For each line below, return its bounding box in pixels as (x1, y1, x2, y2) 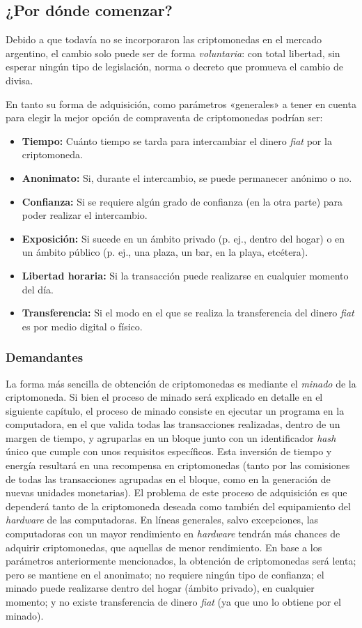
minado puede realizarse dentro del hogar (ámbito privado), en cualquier (6, 581, 315, 595)
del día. (22, 282, 54, 296)
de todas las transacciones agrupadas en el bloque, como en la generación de (6, 471, 331, 486)
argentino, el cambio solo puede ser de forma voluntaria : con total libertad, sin (6, 45, 340, 60)
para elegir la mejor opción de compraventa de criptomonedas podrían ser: (6, 110, 323, 125)
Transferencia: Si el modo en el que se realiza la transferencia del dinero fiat (22, 305, 354, 320)
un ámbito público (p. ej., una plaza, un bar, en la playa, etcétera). (22, 245, 308, 259)
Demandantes (6, 349, 84, 366)
